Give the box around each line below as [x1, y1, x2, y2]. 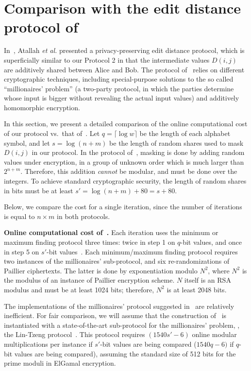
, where [208, 265, 230, 275]
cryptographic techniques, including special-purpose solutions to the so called [4, 74, 234, 84]
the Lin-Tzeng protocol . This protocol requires [4, 329, 145, 339]
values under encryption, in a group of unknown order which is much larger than [4, 156, 244, 167]
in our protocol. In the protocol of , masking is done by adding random [32, 147, 245, 157]
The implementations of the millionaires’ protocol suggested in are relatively [4, 301, 234, 311]
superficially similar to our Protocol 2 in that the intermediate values [4, 54, 210, 65]
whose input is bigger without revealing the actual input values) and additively [4, 93, 239, 103]
